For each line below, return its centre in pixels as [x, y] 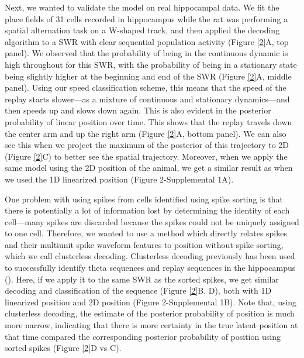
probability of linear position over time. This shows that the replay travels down [148, 121]
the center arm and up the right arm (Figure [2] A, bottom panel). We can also [146, 133]
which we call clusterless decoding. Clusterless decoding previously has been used [150, 256]
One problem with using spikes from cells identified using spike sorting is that [144, 199]
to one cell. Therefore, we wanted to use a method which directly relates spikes [146, 233]
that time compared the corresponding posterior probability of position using [143, 336]
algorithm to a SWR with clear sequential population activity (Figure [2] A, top [147, 41]
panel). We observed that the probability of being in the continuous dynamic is [146, 53]
